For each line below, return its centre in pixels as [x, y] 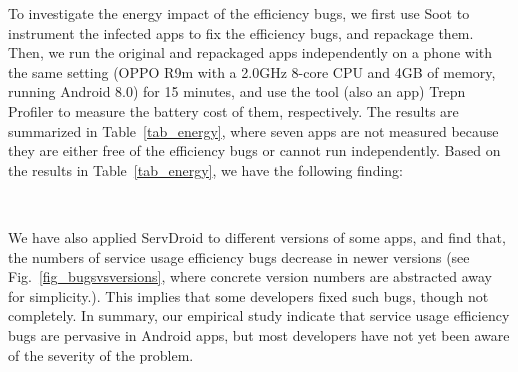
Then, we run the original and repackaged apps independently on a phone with [250, 52]
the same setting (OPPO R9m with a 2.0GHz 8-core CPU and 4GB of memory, [252, 71]
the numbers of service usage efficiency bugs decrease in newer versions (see [239, 256]
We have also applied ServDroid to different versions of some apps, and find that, [257, 236]
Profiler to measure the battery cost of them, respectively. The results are [233, 110]
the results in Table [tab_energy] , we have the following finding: [206, 169]
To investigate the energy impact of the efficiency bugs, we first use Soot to [239, 13]
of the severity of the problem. [101, 354]
